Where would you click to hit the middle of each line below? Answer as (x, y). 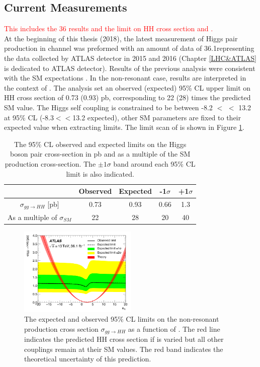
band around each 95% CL (154, 163)
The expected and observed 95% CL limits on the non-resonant (122, 319)
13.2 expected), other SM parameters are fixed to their (157, 117)
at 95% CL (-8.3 (29, 117)
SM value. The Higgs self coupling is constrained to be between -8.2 (108, 107)
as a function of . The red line (174, 328)
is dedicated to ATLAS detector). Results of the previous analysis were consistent (130, 68)
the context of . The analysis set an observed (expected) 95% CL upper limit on (127, 87)
